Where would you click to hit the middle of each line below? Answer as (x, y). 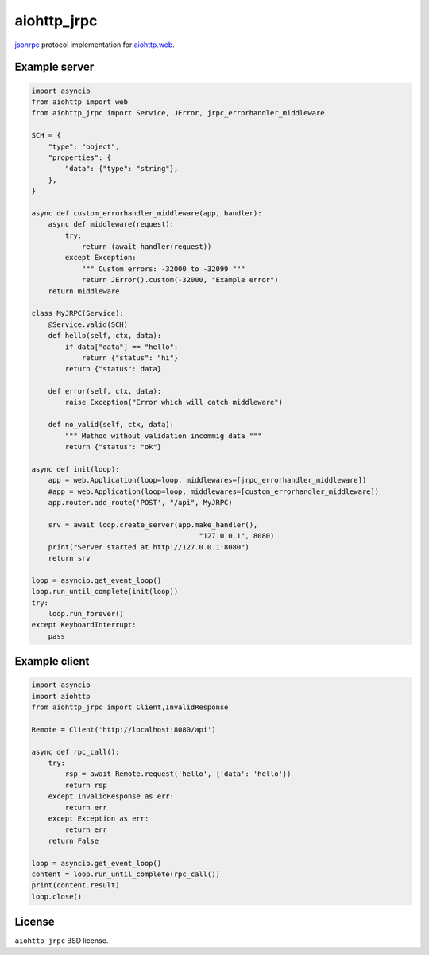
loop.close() (57, 896)
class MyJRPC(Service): (78, 313)
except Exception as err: (99, 818)
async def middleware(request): (111, 224)
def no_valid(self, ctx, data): (111, 425)
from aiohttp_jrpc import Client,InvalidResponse (130, 707)
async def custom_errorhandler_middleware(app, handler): (147, 213)
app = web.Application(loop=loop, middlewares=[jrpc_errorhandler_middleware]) (207, 480)
